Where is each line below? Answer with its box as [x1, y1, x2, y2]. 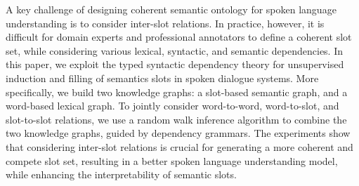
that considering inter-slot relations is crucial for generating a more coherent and [6, 139, 353, 154]
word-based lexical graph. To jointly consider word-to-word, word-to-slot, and [6, 98, 339, 113]
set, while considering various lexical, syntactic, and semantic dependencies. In [6, 43, 344, 58]
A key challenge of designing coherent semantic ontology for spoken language [6, 2, 337, 16]
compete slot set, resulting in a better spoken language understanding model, [6, 153, 338, 168]
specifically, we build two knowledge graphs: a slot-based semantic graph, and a [6, 84, 348, 99]
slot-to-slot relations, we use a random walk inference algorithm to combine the [6, 112, 347, 126]
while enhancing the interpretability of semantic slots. [6, 167, 237, 182]
